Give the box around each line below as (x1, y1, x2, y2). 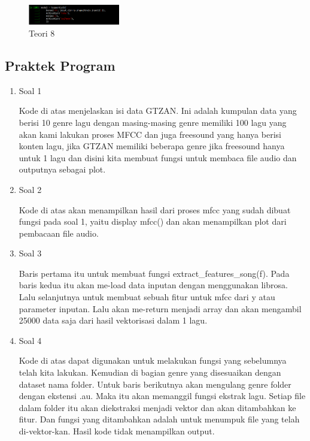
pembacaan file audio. (19, 226, 99, 239)
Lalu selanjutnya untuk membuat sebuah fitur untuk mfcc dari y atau (19, 291, 275, 303)
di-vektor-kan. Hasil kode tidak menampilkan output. (19, 425, 215, 437)
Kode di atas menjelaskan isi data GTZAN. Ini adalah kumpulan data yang (19, 104, 297, 117)
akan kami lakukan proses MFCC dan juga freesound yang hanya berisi (19, 128, 281, 140)
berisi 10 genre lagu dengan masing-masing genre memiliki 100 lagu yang (19, 116, 287, 128)
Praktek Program (5, 56, 116, 74)
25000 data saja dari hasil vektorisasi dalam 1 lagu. (19, 314, 208, 327)
